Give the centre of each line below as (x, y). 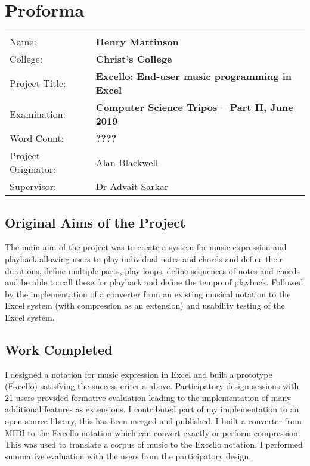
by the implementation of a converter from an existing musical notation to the (148, 293)
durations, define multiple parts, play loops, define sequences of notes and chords (152, 270)
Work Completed (59, 349)
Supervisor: (33, 187)
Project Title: (38, 83)
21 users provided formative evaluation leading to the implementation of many (148, 397)
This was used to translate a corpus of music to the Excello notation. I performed (154, 444)
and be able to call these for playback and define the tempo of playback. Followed (154, 282)
